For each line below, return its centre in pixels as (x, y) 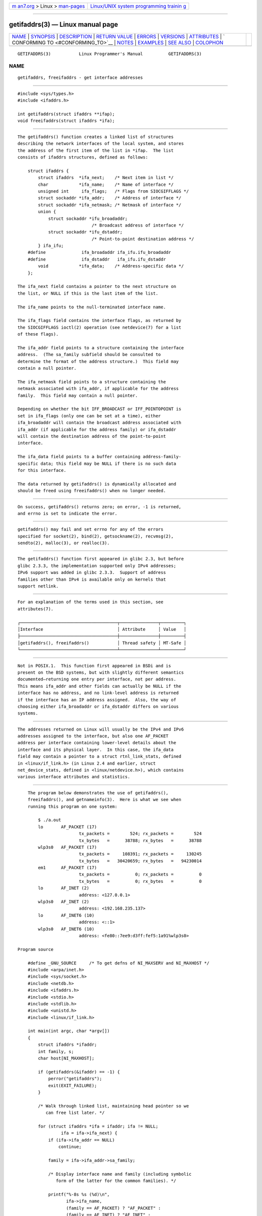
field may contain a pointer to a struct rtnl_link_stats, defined (99, 757)
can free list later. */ (75, 1113)
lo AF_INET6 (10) (66, 915)
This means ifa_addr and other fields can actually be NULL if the (99, 686)
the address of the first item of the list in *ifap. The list (96, 150)
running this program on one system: (72, 806)
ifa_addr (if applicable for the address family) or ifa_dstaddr (97, 429)
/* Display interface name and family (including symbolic (120, 1174)
